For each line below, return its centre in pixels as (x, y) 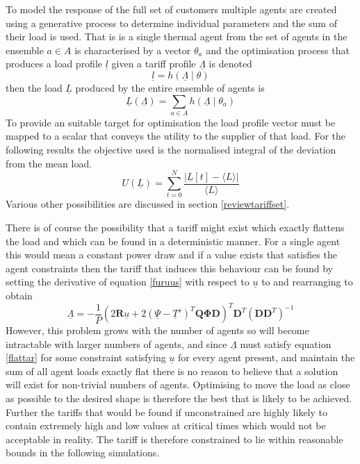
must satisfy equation (286, 343)
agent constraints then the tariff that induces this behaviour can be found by (170, 268)
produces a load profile (54, 64)
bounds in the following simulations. (83, 453)
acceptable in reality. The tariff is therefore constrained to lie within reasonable (174, 439)
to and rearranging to (307, 282)
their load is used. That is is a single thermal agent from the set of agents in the (177, 36)
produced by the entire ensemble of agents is (170, 87)
